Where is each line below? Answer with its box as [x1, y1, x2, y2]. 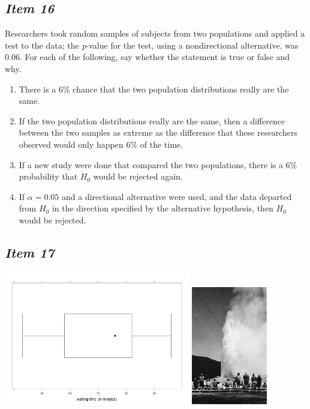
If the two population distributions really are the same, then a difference [19, 114, 285, 127]
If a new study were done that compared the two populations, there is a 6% [19, 158, 297, 171]
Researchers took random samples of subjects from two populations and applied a [5, 27, 305, 40]
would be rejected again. [93, 170, 183, 183]
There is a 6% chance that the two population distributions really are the [19, 82, 289, 95]
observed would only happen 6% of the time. [19, 138, 183, 150]
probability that [19, 170, 78, 183]
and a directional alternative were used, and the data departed [61, 190, 292, 202]
